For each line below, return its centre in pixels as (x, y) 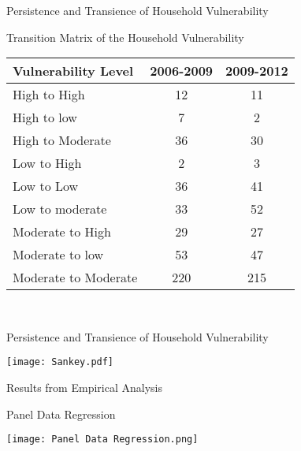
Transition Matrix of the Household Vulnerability (125, 37)
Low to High (47, 163)
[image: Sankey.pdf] (60, 362)
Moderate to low (58, 255)
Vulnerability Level (73, 71)
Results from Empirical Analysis (84, 388)
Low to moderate (60, 209)
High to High (49, 95)
